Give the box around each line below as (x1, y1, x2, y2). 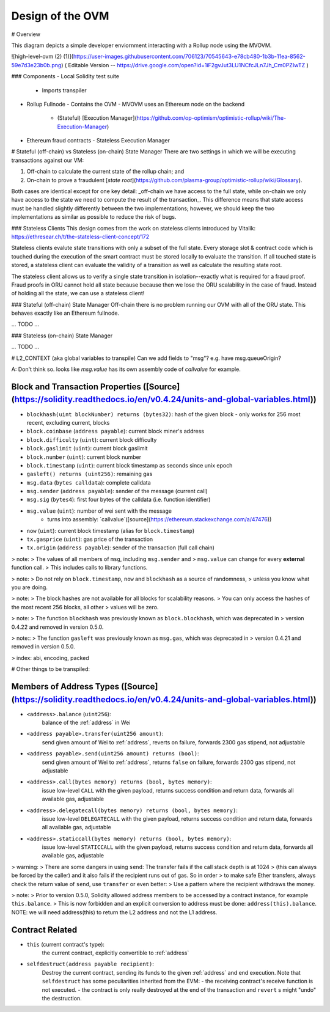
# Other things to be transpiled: (11, 665, 90, 673)
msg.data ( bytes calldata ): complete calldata (26, 479, 151, 486)
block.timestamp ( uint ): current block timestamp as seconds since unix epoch (26, 461, 233, 469)
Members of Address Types (11, 681, 120, 692)
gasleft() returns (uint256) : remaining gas (26, 471, 153, 478)
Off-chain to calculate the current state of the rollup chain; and (26, 168, 185, 175)
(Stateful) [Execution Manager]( (57, 114, 137, 122)
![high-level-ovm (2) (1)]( (11, 53, 73, 61)
